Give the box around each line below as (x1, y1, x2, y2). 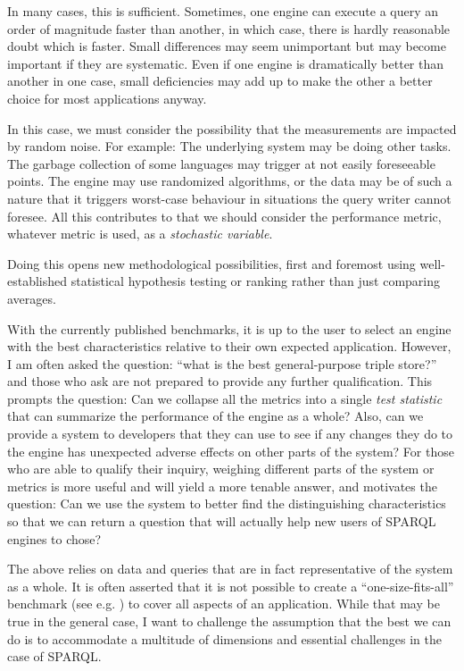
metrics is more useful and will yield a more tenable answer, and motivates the (7, 476, 437, 495)
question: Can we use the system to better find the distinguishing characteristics (7, 494, 446, 513)
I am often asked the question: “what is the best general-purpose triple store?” (7, 354, 437, 373)
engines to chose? (7, 529, 102, 548)
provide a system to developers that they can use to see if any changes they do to (7, 424, 453, 443)
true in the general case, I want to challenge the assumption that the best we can (7, 612, 452, 630)
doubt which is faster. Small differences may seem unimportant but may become (7, 37, 446, 55)
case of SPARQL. (7, 647, 102, 666)
